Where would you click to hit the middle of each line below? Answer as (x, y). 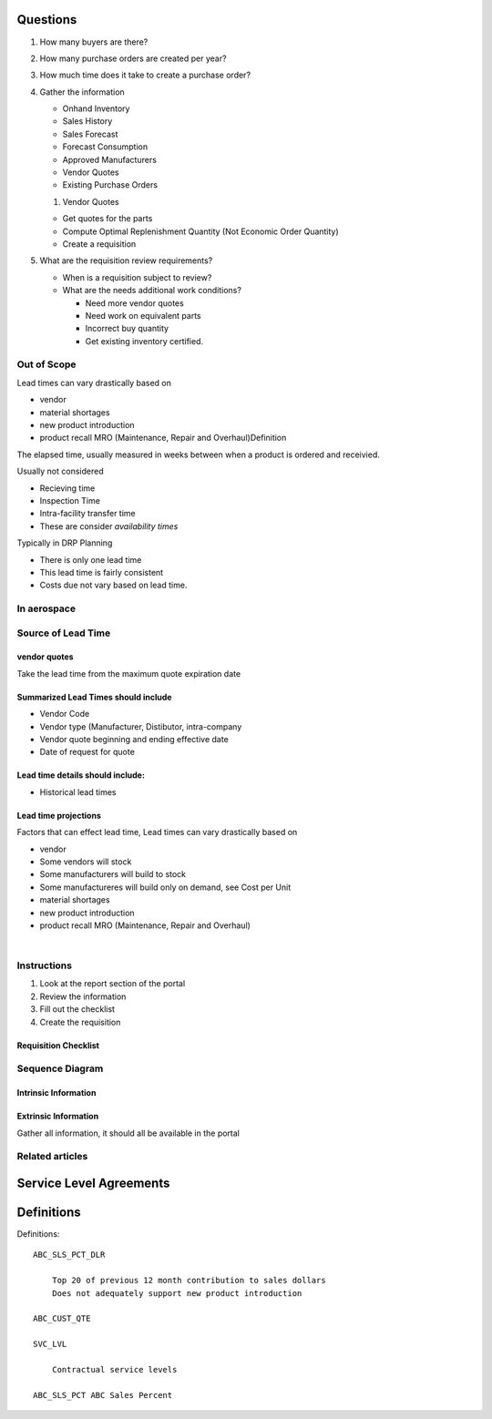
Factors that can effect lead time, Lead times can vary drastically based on (157, 832)
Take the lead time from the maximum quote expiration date (129, 673)
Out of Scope (46, 364)
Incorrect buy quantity (127, 329)
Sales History (87, 121)
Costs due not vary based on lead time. (113, 585)
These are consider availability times (109, 526)
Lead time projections (59, 815)
